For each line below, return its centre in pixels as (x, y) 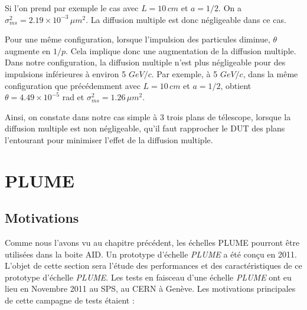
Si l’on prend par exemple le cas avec (72, 8)
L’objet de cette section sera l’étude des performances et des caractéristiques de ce (153, 266)
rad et (73, 97)
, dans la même (270, 73)
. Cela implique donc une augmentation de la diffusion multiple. (181, 50)
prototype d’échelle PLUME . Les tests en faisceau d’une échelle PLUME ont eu (148, 277)
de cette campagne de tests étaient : (70, 300)
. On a (230, 8)
